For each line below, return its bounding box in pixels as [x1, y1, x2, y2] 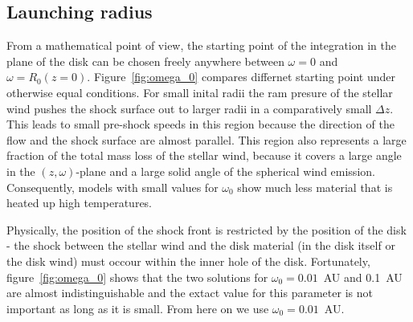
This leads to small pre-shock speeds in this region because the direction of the [6, 116, 395, 132]
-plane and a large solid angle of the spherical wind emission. [76, 162, 375, 179]
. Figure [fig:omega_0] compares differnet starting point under [87, 68, 395, 85]
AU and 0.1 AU [323, 268, 403, 285]
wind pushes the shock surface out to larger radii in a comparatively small [6, 100, 372, 116]
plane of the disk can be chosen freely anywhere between [6, 52, 284, 69]
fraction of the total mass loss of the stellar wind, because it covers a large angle [6, 147, 402, 164]
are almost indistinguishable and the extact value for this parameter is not [6, 284, 373, 301]
